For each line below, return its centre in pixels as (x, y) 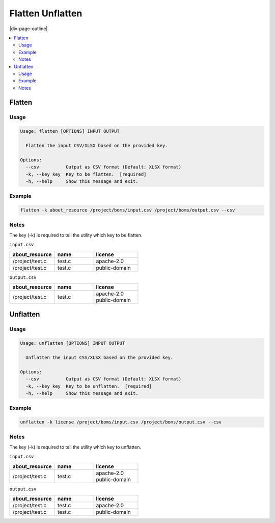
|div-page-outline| (29, 29)
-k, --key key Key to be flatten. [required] (86, 174)
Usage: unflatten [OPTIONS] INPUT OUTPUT (73, 343)
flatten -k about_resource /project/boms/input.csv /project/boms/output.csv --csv (128, 210)
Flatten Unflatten (46, 13)
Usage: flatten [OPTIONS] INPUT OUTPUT (70, 131)
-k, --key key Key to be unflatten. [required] (89, 386)
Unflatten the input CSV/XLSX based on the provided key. (100, 357)
